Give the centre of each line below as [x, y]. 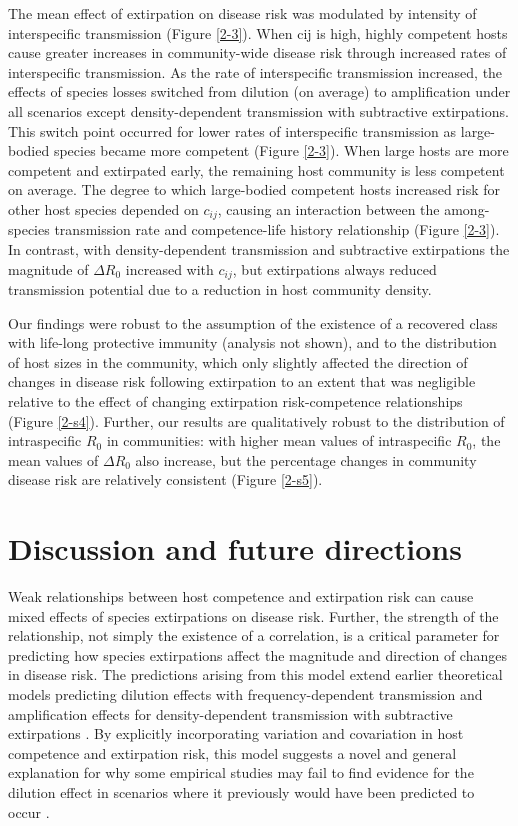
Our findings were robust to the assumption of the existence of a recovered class [253, 322]
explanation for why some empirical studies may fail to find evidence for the [241, 772]
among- [467, 208]
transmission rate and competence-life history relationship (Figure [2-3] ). [277, 229]
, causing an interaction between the [328, 208]
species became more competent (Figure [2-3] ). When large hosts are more [281, 150]
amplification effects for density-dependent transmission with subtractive [230, 713]
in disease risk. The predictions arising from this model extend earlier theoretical [255, 674]
